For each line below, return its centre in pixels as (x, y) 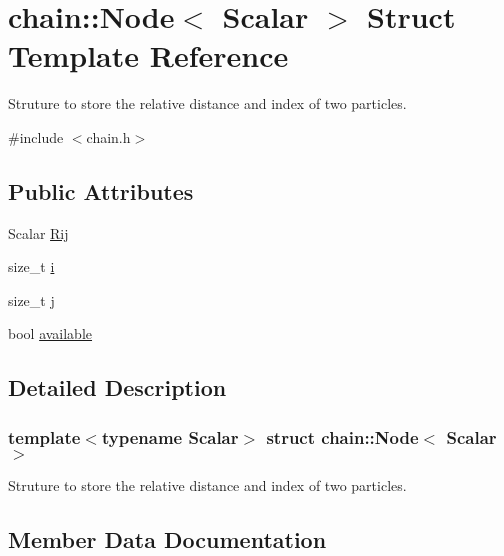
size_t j (31, 299)
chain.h (108, 136)
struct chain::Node (342, 436)
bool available (50, 333)
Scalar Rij (38, 232)
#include (36, 136)
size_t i (31, 266)
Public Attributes (101, 190)
